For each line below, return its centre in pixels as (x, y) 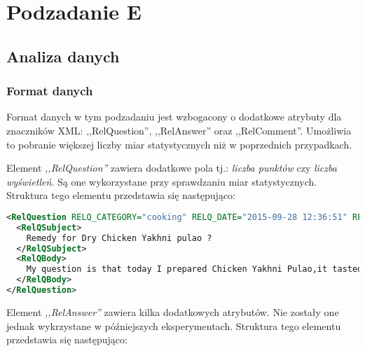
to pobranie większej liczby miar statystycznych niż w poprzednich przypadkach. (179, 144)
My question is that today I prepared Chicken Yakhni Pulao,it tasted (194, 269)
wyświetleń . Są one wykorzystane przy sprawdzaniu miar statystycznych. (162, 181)
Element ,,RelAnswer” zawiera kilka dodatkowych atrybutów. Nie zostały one (173, 311)
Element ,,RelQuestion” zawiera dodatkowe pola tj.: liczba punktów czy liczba (172, 168)
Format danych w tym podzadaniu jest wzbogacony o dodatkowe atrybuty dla (174, 117)
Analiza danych (63, 56)
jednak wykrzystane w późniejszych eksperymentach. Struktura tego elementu (174, 325)
